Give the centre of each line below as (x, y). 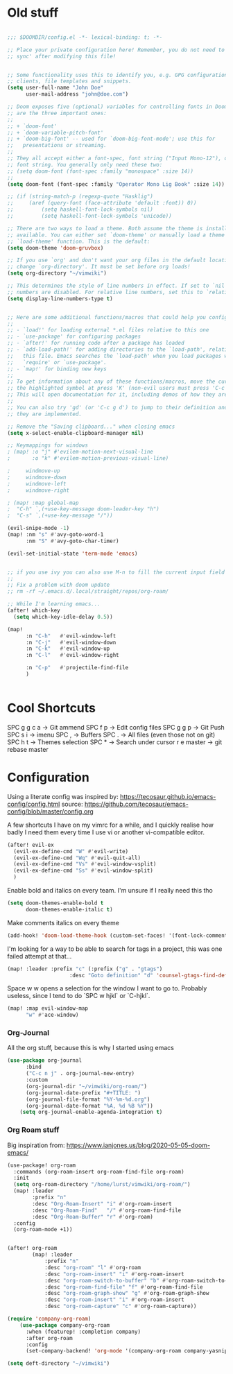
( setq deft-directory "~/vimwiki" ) (59, 1364)
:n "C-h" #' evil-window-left (71, 636)
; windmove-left (37, 483)
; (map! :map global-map (43, 503)
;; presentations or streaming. (57, 146)
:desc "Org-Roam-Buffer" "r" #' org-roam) (93, 1217)
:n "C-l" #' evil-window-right (72, 655)
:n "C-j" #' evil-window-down (71, 642)
